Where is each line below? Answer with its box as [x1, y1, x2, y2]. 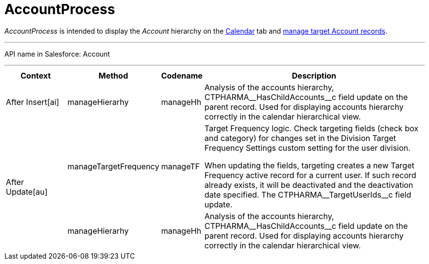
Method [98, 70, 128, 81]
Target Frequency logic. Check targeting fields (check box [204, 123, 419, 133]
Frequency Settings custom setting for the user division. [204, 142, 411, 153]
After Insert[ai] [6, 97, 59, 107]
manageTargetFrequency [67, 161, 159, 171]
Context [20, 70, 51, 81]
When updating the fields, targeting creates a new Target [204, 160, 414, 170]
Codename [161, 70, 203, 81]
